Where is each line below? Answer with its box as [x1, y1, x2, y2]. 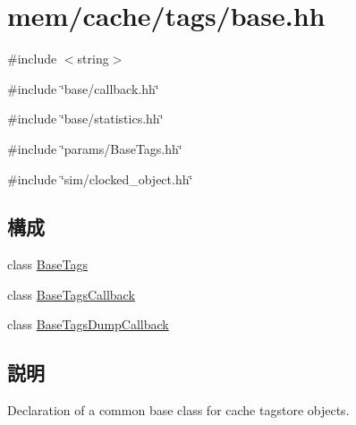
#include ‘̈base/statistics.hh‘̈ [7, 109, 164, 128]
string [77, 49, 109, 68]
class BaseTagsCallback [7, 285, 135, 303]
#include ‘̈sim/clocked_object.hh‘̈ [7, 169, 193, 188]
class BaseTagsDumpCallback [7, 315, 169, 334]
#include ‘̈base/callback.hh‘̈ [7, 79, 159, 98]
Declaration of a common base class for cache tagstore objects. [7, 401, 350, 420]
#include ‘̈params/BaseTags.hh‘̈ [7, 139, 182, 157]
